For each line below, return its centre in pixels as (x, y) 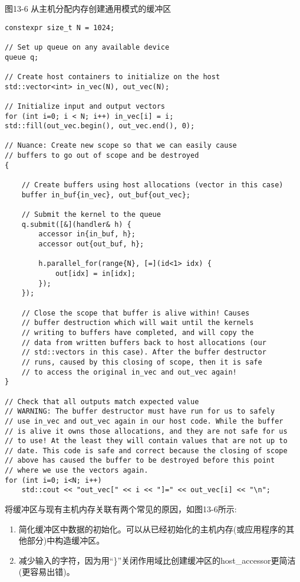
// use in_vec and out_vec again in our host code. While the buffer (144, 421)
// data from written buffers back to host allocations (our (144, 342)
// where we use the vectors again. (77, 471)
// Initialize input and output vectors (85, 106)
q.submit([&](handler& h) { (76, 224)
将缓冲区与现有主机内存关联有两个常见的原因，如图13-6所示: (121, 509)
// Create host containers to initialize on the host (113, 77)
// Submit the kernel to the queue (91, 215)
